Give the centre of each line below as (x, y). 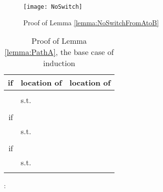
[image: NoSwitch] (53, 7)
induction (59, 63)
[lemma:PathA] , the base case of (59, 52)
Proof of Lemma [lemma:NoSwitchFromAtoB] (91, 22)
